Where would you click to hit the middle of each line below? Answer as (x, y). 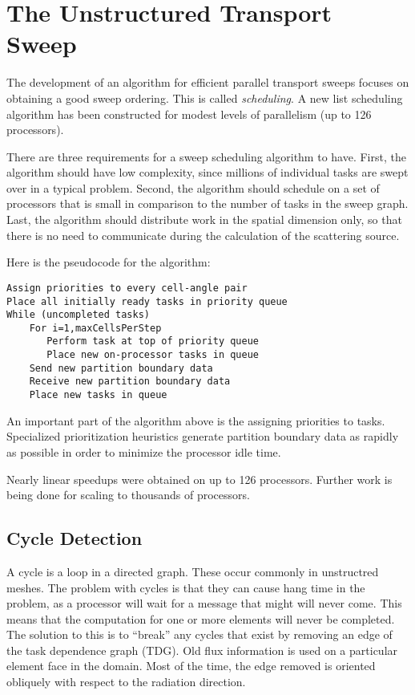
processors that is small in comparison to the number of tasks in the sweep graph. (207, 203)
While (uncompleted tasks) (78, 315)
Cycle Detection (75, 538)
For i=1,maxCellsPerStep (95, 328)
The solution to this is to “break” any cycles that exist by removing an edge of (199, 634)
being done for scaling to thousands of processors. (128, 495)
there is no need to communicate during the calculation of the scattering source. (203, 235)
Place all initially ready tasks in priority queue (147, 301)
